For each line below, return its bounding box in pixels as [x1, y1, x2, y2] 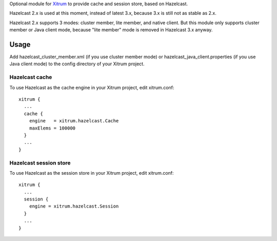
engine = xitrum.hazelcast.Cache [29, 118, 119, 124]
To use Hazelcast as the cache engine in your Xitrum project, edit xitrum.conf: [9, 84, 174, 90]
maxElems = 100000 [29, 125, 76, 131]
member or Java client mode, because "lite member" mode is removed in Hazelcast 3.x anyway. [9, 27, 213, 33]
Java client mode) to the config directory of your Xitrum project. [9, 61, 145, 67]
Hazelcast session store [9, 159, 71, 166]
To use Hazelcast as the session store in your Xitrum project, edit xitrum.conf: [9, 170, 174, 176]
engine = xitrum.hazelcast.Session [29, 203, 119, 209]
